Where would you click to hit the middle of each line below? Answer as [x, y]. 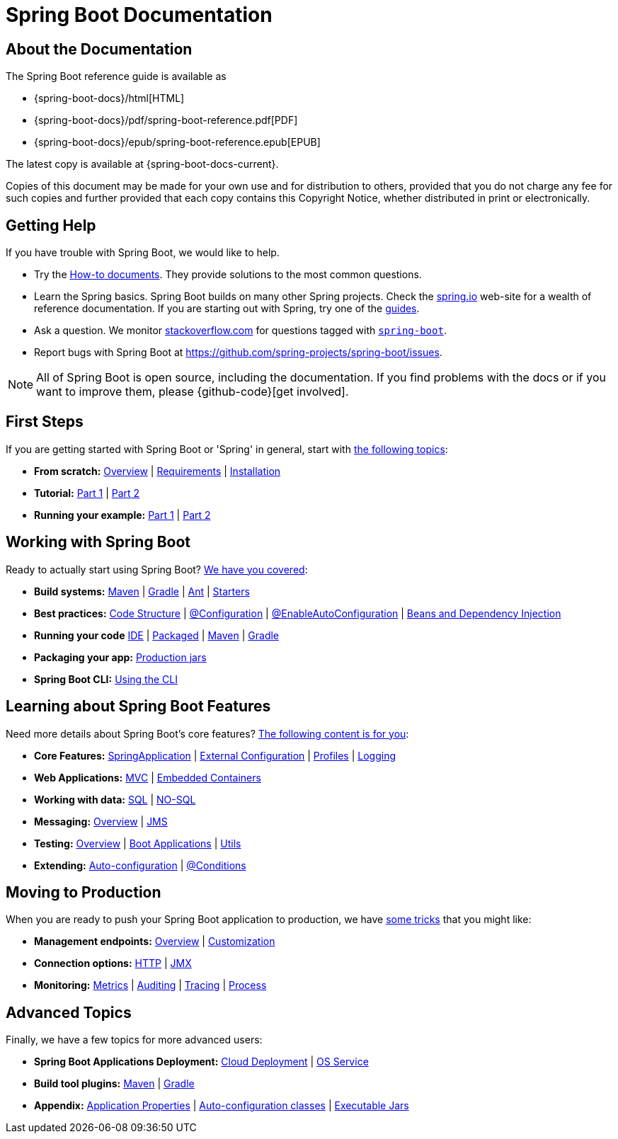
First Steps [45, 422]
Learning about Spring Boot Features [138, 706]
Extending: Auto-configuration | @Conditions [140, 865]
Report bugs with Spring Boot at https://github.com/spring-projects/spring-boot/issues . [238, 353]
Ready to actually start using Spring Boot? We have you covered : [157, 569]
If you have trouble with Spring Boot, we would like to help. [143, 253]
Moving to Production [84, 892]
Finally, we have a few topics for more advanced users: [134, 1040]
